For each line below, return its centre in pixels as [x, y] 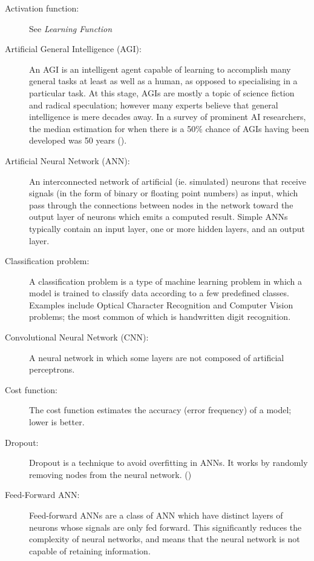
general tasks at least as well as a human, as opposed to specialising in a [163, 81]
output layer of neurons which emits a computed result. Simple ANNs [159, 217]
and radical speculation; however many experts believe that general [154, 105]
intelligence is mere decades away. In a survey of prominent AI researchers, [168, 117]
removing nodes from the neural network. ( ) [110, 474]
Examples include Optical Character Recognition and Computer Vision [161, 304]
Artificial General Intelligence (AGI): [73, 49]
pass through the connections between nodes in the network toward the [161, 204]
